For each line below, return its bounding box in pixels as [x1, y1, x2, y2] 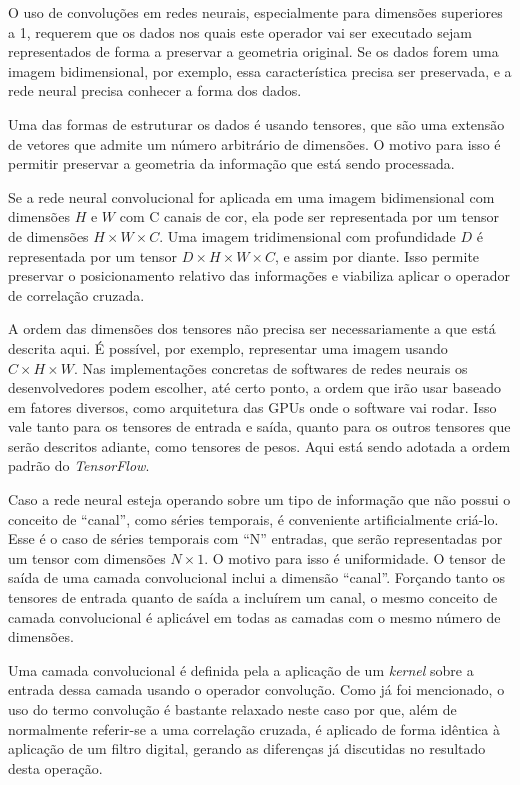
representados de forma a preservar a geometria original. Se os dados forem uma [8, 41, 499, 62]
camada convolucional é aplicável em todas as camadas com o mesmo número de [8, 606, 501, 627]
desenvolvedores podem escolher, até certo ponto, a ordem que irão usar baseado [8, 377, 501, 398]
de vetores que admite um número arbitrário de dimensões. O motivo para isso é [8, 133, 501, 154]
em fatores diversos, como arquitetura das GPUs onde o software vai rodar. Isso [8, 396, 497, 417]
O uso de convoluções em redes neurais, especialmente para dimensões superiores [8, 2, 503, 22]
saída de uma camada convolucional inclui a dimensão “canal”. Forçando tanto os [8, 567, 506, 588]
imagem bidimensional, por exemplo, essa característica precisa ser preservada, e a [8, 60, 512, 81]
